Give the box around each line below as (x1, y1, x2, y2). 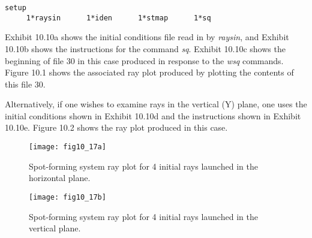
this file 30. (5, 77, 46, 90)
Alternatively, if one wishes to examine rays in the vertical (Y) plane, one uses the (5, 98, 307, 110)
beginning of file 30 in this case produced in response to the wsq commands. (5, 54, 284, 67)
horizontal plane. (29, 171, 91, 184)
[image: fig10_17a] (29, 143, 106, 152)
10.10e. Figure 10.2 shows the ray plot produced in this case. (5, 121, 228, 134)
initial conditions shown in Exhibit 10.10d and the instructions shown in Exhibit (5, 109, 301, 122)
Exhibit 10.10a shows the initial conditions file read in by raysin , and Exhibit (5, 31, 289, 43)
